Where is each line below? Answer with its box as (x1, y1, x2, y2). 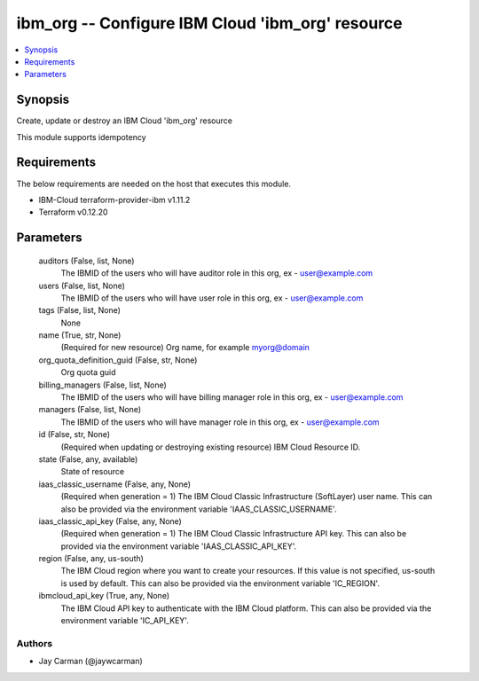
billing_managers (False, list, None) (38, 380, 168, 390)
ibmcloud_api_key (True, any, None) (38, 591, 170, 601)
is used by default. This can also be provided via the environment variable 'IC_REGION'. (60, 577, 381, 589)
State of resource (60, 466, 125, 477)
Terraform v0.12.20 (38, 207, 108, 217)
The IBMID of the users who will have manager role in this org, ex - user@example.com (60, 417, 381, 427)
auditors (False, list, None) (38, 255, 135, 266)
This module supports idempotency (16, 131, 146, 142)
